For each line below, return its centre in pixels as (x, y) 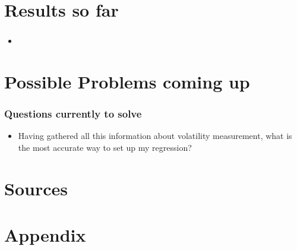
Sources (36, 188)
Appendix (45, 235)
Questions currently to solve (73, 114)
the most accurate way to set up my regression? (105, 148)
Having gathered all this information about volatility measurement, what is (155, 136)
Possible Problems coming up (127, 82)
